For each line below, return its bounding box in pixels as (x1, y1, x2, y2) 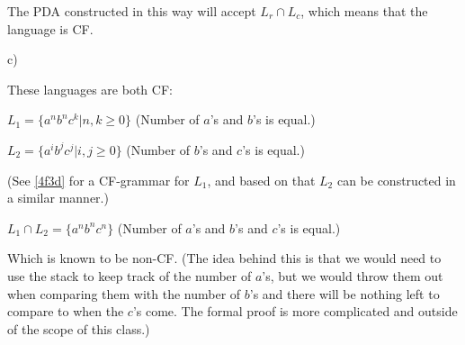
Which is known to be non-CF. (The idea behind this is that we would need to (7, 249, 442, 268)
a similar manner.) (7, 188, 109, 207)
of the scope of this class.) (7, 319, 150, 338)
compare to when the (7, 302, 124, 321)
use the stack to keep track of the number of (7, 266, 252, 285)
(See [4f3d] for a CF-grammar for (7, 170, 190, 189)
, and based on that (207, 170, 316, 189)
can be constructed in (336, 170, 456, 189)
